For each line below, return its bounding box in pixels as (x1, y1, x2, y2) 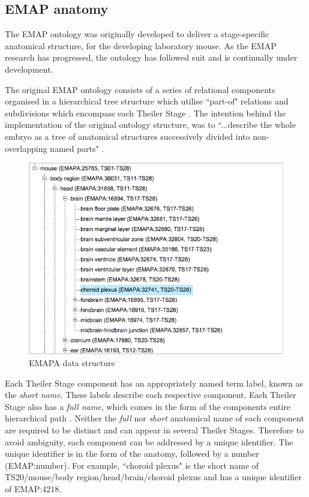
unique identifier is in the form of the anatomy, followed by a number (5, 447, 259, 460)
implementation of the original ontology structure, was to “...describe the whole (5, 118, 296, 131)
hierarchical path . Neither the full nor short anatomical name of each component (5, 412, 304, 424)
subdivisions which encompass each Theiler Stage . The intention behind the (5, 106, 286, 119)
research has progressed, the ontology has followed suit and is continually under (5, 51, 298, 64)
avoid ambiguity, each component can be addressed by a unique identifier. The (5, 435, 293, 448)
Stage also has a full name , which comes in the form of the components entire (5, 400, 291, 412)
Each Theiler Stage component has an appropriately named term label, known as (5, 376, 304, 389)
